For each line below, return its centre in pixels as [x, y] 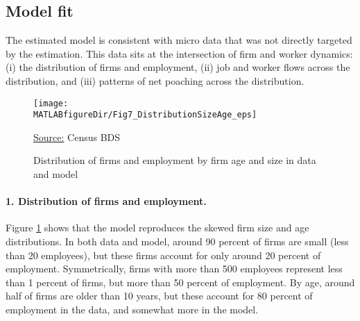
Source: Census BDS [77, 137]
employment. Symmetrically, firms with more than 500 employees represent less [174, 269]
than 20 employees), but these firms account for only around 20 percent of [163, 255]
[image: [51, 103]
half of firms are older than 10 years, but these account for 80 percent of [159, 296]
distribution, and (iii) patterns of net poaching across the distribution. [155, 80]
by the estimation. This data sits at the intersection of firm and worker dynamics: [179, 53]
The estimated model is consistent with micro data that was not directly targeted [179, 40]
